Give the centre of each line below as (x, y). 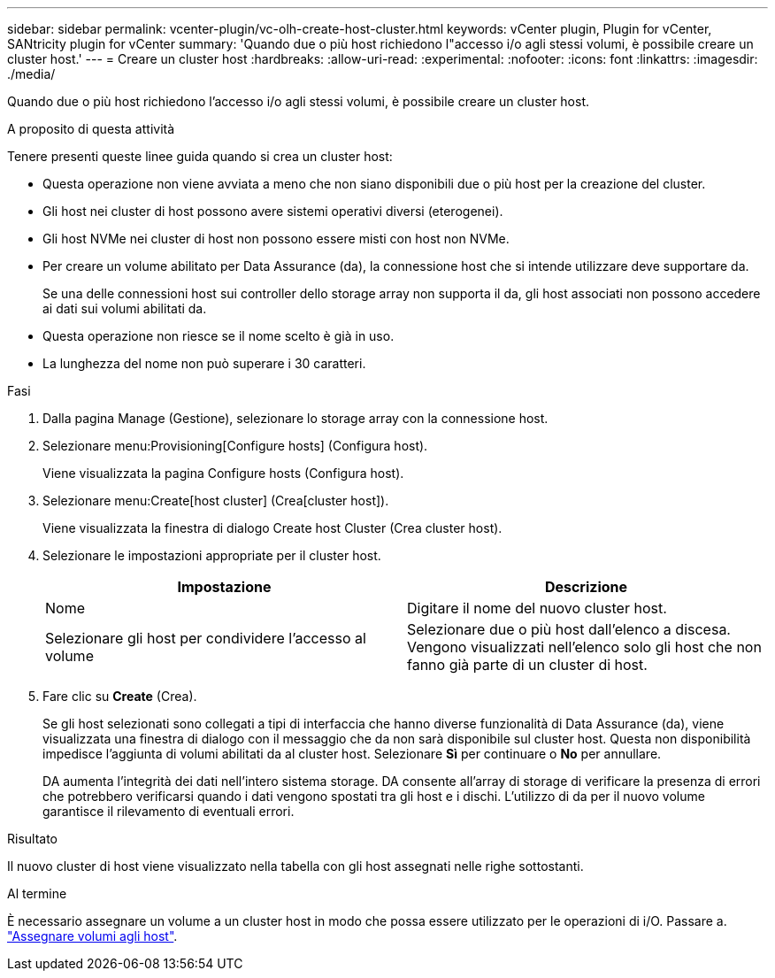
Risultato (33, 839)
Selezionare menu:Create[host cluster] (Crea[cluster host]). (216, 501)
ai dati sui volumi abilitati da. (125, 308)
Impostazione (224, 587)
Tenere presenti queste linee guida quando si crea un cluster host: (200, 156)
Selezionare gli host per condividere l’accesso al (206, 638)
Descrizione (586, 587)
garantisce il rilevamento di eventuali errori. (169, 811)
